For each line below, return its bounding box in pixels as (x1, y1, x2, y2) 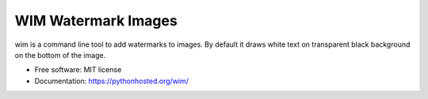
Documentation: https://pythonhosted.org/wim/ (34, 76, 189, 86)
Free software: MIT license (34, 65, 122, 74)
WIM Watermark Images (14, 12, 178, 29)
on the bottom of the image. (14, 50, 106, 59)
